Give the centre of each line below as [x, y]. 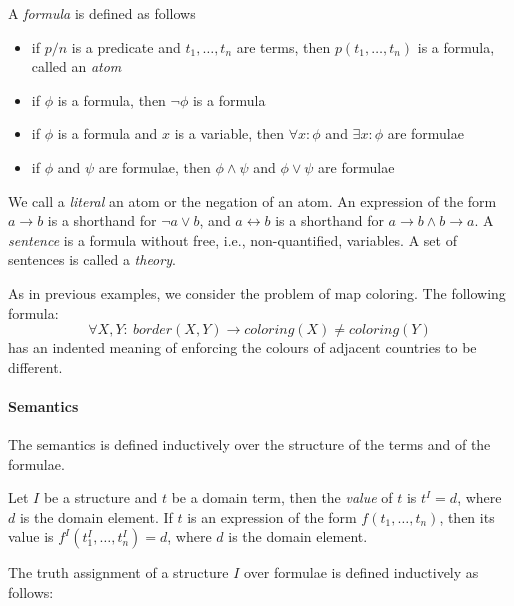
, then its [467, 516]
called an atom [76, 66]
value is [31, 536]
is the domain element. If [96, 516]
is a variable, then [229, 133]
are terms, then [283, 46]
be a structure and [100, 497]
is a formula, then [111, 99]
